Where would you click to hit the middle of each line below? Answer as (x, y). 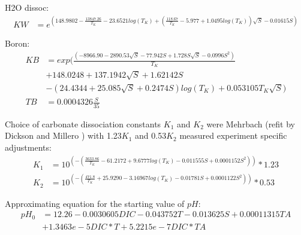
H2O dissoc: (27, 7)
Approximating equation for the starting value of (95, 203)
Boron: (17, 43)
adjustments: (28, 147)
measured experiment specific (233, 135)
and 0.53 (151, 135)
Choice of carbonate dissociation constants (83, 123)
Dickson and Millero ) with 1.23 (63, 135)
